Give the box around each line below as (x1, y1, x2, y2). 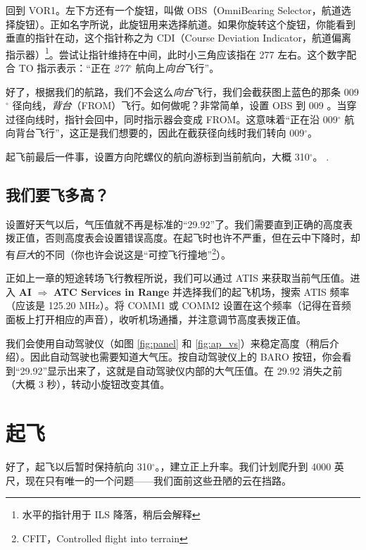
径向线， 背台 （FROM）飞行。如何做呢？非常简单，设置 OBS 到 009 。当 (12, 98, 347, 113)
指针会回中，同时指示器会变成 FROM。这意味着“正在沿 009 (64, 111, 338, 126)
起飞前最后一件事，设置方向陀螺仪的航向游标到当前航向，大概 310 (6, 149, 310, 163)
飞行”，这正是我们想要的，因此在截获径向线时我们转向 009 (34, 125, 305, 140)
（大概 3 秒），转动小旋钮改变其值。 (6, 377, 170, 392)
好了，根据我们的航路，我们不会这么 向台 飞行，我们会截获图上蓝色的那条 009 (6, 84, 359, 99)
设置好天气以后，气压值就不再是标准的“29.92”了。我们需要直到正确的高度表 (6, 216, 353, 231)
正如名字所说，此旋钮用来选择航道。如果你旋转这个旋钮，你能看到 (49, 16, 355, 31)
